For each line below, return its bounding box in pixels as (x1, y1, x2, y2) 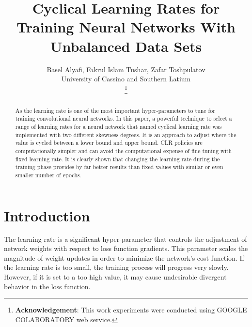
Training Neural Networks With (16, 17, 236, 37)
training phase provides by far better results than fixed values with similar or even (15, 163, 223, 171)
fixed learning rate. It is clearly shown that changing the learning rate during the (15, 155, 220, 163)
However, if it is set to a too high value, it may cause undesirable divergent (4, 271, 227, 281)
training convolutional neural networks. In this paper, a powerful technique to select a (15, 114, 232, 123)
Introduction (4, 205, 90, 225)
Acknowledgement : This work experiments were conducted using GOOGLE (15, 305, 247, 315)
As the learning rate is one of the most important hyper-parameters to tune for (15, 106, 215, 114)
